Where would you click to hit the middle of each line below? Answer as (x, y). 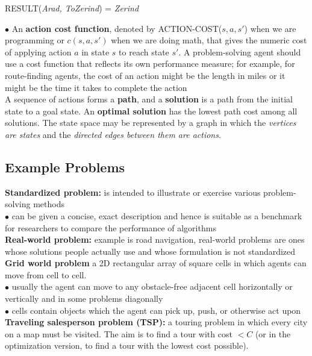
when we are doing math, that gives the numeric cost (209, 40)
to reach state (144, 52)
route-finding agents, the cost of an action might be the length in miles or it (145, 75)
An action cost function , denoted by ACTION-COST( (117, 28)
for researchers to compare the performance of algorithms (111, 227)
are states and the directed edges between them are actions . (113, 134)
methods (49, 204)
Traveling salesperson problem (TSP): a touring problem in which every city (156, 322)
